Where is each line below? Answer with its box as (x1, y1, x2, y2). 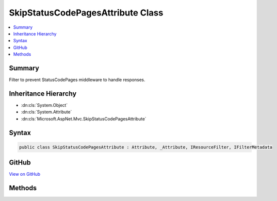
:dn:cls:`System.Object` (21, 102, 68, 108)
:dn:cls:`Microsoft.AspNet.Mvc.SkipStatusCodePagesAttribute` (21, 116, 147, 121)
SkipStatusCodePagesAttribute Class (9, 7, 163, 18)
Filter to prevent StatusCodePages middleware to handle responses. (9, 77, 146, 83)
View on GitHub (9, 171, 41, 177)
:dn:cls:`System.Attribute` (21, 109, 72, 115)
